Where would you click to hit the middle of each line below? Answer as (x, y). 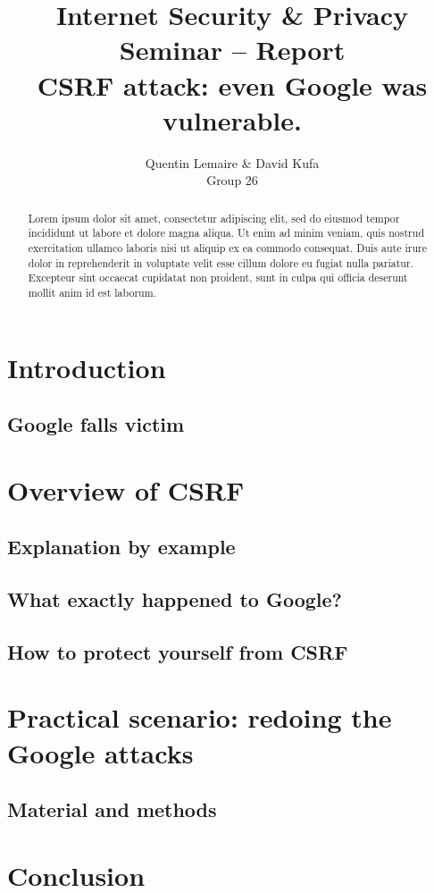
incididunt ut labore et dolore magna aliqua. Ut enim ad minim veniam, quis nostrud (226, 233)
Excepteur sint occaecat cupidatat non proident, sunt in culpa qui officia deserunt (218, 278)
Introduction (87, 367)
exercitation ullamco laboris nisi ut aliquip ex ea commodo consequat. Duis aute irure (227, 247)
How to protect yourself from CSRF (178, 651)
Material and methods (112, 809)
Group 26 (232, 180)
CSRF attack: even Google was (232, 84)
